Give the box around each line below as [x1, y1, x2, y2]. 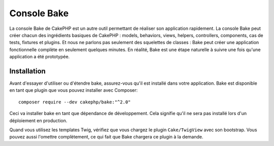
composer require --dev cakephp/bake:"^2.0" [18, 99, 131, 105]
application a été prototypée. [9, 54, 70, 60]
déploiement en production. [9, 117, 67, 124]
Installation [9, 66, 46, 76]
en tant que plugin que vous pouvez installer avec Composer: [9, 87, 138, 93]
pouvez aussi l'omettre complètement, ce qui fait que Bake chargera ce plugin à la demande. [9, 134, 203, 140]
